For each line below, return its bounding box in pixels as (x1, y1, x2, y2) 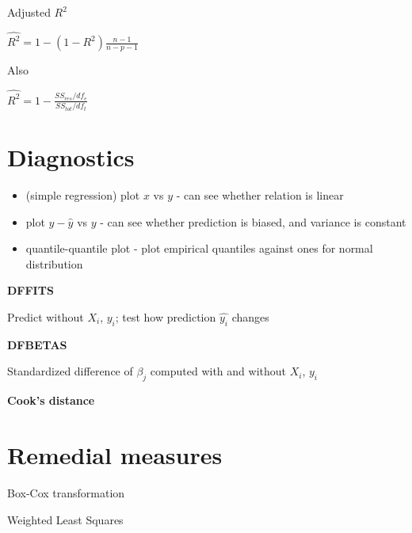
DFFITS (7, 282, 54, 299)
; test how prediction (115, 309, 216, 326)
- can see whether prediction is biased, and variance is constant (100, 213, 406, 230)
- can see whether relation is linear (176, 187, 344, 204)
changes (231, 309, 269, 326)
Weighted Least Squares (7, 511, 124, 527)
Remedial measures (7, 439, 223, 470)
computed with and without (150, 363, 286, 379)
